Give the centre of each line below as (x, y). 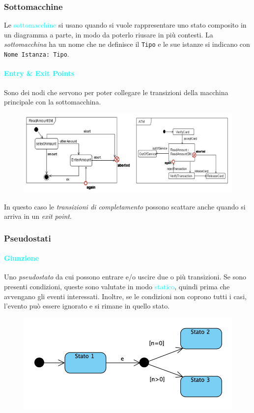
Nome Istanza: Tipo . (37, 54)
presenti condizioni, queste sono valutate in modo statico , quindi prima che (117, 286)
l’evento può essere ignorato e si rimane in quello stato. (87, 306)
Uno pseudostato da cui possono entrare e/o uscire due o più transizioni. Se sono (125, 277)
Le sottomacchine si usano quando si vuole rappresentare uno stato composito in (125, 25)
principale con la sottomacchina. (53, 102)
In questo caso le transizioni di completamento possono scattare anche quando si (125, 206)
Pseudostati (28, 238)
